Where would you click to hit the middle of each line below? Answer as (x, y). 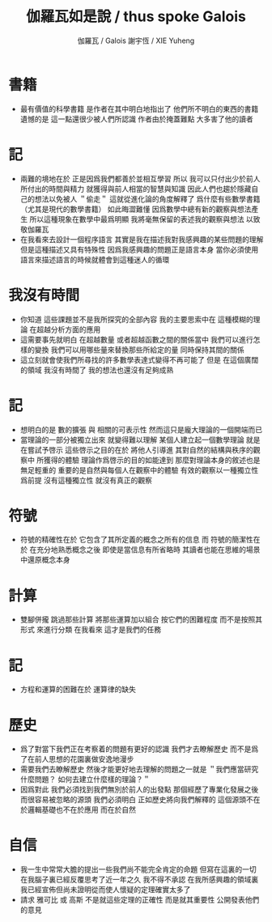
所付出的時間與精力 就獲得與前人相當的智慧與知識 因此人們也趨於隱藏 (136, 189)
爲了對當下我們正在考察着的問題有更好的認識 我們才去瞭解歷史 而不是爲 (139, 749)
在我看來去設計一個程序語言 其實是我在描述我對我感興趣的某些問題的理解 (142, 239)
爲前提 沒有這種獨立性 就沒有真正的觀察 (86, 480)
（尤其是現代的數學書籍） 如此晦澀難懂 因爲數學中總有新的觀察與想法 (136, 209)
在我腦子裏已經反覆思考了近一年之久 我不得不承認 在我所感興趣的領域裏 (139, 880)
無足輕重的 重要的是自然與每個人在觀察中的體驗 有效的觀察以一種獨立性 (139, 469)
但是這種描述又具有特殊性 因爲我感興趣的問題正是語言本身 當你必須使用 (139, 249)
